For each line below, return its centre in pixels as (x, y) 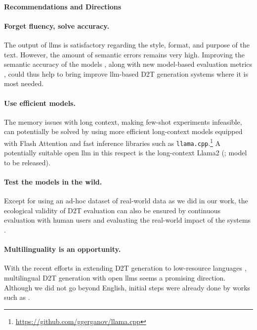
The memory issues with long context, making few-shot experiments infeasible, (123, 121)
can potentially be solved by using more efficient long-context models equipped (123, 131)
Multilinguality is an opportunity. (63, 249)
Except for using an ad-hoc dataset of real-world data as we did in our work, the (126, 201)
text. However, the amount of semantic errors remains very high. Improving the (124, 54)
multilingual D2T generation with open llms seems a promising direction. (115, 278)
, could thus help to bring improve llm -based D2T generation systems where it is (126, 73)
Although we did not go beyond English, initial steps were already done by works (127, 287)
